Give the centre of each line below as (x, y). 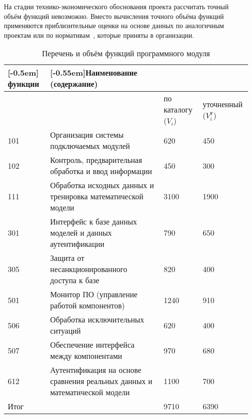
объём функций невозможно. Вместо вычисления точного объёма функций (114, 16)
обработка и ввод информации (101, 171)
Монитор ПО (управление (94, 294)
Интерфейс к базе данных (94, 222)
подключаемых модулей (90, 146)
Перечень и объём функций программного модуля (126, 53)
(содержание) (74, 84)
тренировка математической (97, 196)
